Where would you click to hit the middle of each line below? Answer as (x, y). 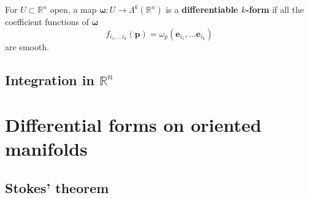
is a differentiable (202, 9)
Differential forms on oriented (133, 125)
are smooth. (27, 46)
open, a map (73, 9)
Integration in (50, 79)
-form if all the (275, 9)
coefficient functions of (47, 21)
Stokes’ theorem (57, 187)
